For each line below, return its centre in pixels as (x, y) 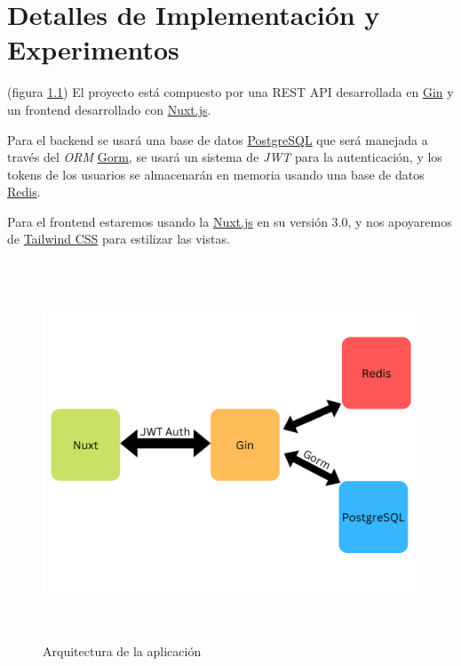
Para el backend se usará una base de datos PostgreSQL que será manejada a (218, 139)
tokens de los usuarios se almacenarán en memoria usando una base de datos (216, 174)
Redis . (24, 192)
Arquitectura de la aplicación (122, 650)
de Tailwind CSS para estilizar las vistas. (119, 239)
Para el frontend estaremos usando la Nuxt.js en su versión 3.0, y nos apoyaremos (230, 221)
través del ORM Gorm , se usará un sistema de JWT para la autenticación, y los (225, 157)
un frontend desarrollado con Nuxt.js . (109, 109)
